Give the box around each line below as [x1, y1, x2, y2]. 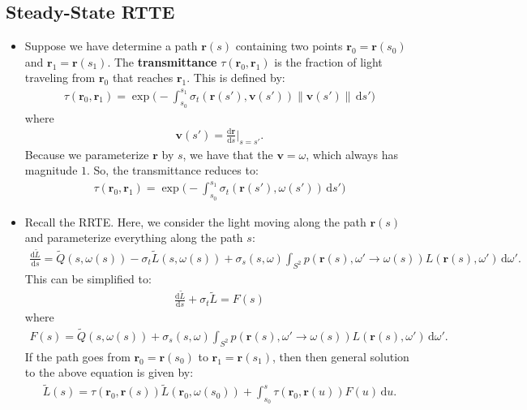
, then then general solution [272, 347, 409, 365]
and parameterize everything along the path [24, 229, 243, 246]
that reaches [112, 69, 174, 86]
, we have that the [182, 145, 273, 162]
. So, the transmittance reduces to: [87, 162, 259, 179]
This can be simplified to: [24, 270, 152, 287]
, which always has [306, 145, 398, 162]
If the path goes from [24, 347, 131, 365]
